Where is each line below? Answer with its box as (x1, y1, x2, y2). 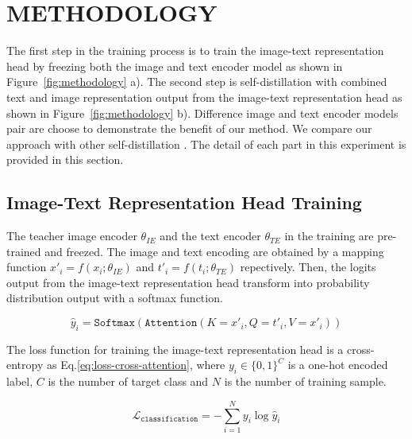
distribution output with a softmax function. (6, 289, 223, 306)
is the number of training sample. (224, 373, 387, 390)
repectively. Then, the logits (240, 258, 376, 275)
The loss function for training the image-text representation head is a (6, 340, 344, 357)
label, (6, 373, 33, 390)
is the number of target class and (48, 373, 209, 390)
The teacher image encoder (6, 227, 137, 244)
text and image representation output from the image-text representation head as (6, 88, 402, 105)
